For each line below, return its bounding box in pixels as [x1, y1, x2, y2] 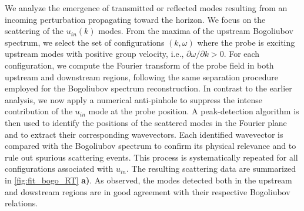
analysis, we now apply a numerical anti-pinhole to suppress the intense [5, 93, 263, 105]
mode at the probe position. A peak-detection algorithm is [88, 105, 299, 117]
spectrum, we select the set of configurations [5, 36, 165, 48]
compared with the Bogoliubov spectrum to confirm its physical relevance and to [5, 139, 296, 152]
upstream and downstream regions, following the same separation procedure [5, 70, 278, 83]
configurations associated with [5, 162, 113, 175]
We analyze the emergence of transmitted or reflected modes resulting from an [5, 2, 288, 13]
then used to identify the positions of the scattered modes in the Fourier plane [5, 116, 287, 128]
